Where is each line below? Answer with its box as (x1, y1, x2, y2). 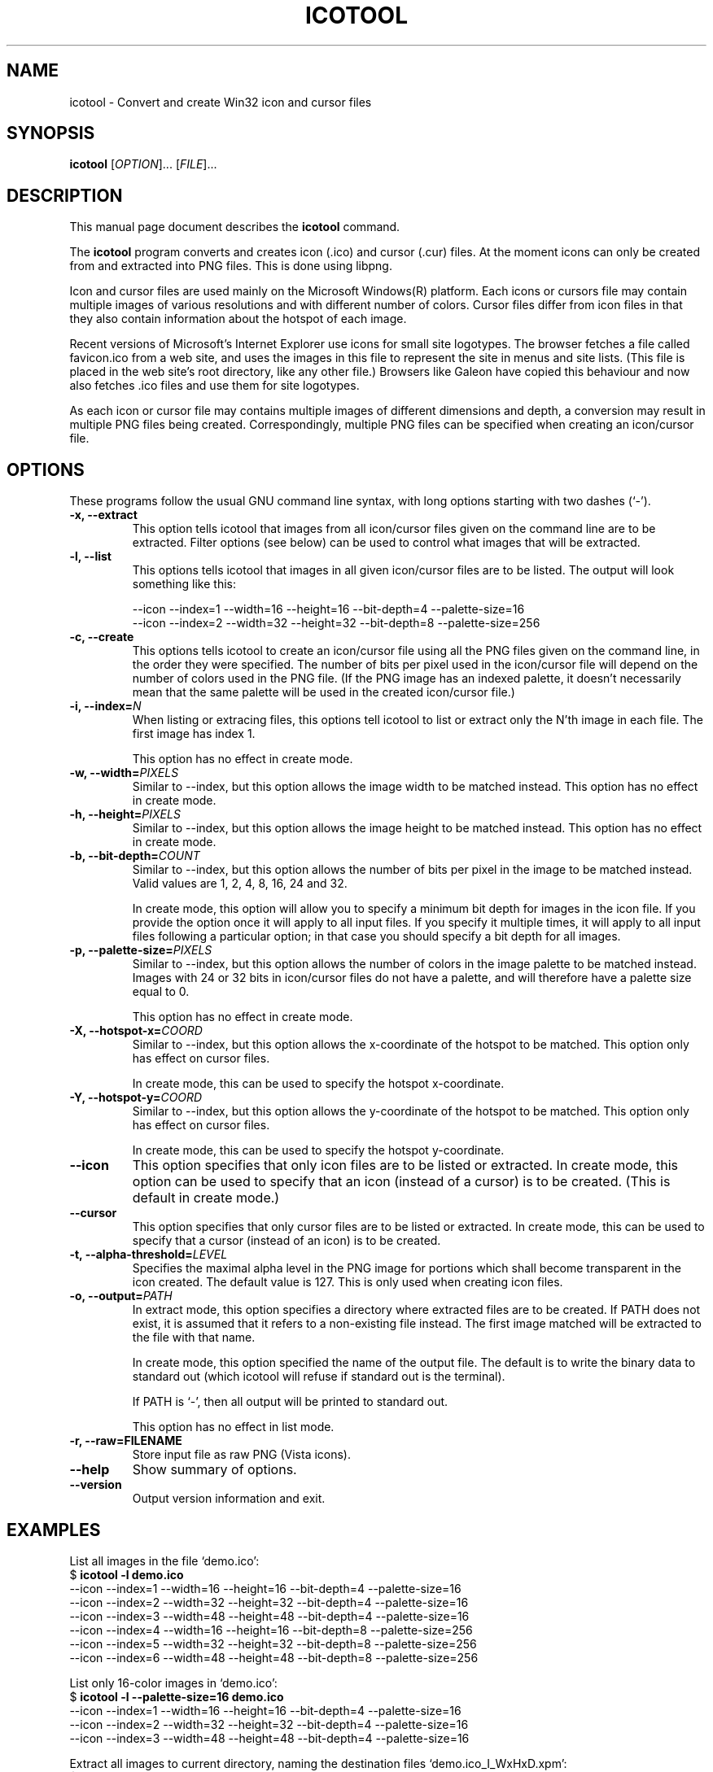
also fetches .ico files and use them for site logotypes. (69, 378, 360, 393)
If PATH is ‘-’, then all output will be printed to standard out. (132, 1394, 448, 1409)
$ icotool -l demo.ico (69, 1567, 184, 1582)
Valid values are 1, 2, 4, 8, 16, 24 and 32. (132, 876, 348, 891)
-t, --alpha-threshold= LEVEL (69, 1247, 228, 1262)
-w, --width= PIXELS (69, 766, 179, 780)
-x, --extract (69, 508, 138, 522)
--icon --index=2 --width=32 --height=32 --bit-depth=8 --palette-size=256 (132, 616, 540, 631)
